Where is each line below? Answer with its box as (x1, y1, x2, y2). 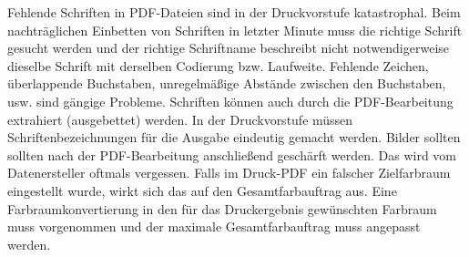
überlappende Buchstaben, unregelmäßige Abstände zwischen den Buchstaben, (7, 74, 446, 93)
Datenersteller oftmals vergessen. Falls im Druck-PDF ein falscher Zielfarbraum (7, 163, 451, 182)
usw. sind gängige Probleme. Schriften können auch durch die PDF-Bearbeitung (7, 91, 454, 110)
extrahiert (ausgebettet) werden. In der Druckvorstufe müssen (7, 109, 353, 128)
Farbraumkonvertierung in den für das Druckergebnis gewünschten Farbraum (7, 199, 437, 218)
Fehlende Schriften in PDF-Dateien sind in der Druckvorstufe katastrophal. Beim (7, 3, 461, 21)
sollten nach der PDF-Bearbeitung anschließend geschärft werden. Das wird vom (7, 145, 457, 164)
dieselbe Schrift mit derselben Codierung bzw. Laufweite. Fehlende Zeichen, (7, 56, 429, 75)
